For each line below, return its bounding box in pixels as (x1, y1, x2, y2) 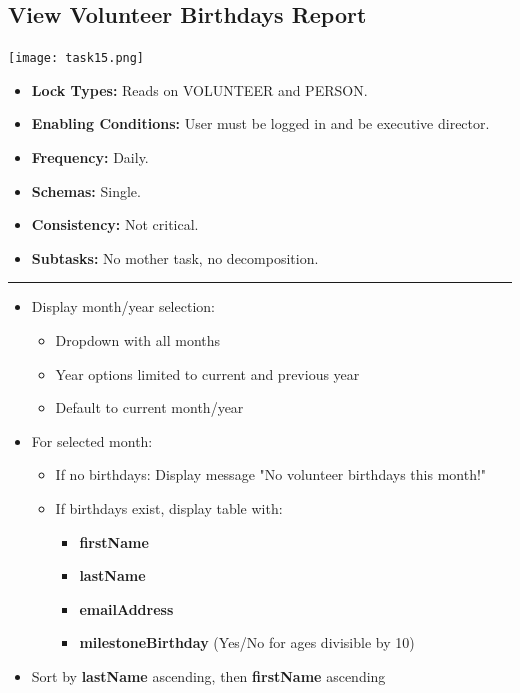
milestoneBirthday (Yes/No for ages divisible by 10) (79, 632, 415, 653)
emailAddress (79, 598, 174, 619)
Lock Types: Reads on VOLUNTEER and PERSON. (31, 79, 368, 100)
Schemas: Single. (31, 180, 141, 201)
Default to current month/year (55, 397, 244, 418)
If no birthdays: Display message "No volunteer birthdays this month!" (55, 464, 487, 485)
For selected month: (31, 430, 153, 451)
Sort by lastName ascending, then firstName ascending (31, 665, 386, 686)
